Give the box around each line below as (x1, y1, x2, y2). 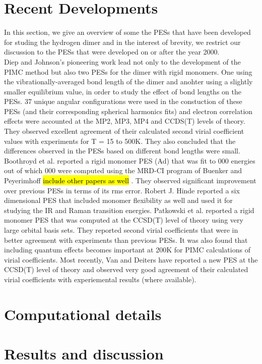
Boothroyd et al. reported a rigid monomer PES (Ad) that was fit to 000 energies (4, 155, 255, 166)
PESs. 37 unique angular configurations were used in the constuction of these (4, 96, 242, 107)
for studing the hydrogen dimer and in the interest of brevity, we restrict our (4, 36, 241, 47)
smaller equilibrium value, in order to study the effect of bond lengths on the (4, 86, 241, 96)
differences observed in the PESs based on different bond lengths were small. (4, 145, 240, 156)
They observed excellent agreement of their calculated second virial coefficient (4, 126, 244, 136)
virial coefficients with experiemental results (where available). (4, 274, 196, 284)
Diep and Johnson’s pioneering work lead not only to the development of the (4, 56, 241, 67)
